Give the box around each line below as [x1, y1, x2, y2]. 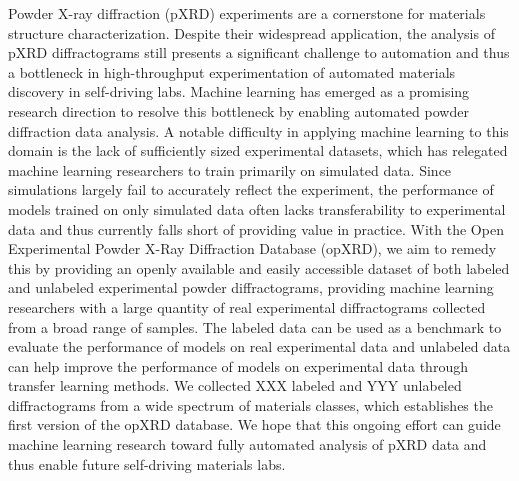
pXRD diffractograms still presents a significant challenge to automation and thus [8, 42, 510, 63]
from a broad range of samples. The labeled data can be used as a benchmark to [8, 316, 502, 337]
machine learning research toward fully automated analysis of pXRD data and [8, 434, 487, 455]
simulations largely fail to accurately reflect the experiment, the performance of [8, 179, 494, 200]
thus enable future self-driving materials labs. [8, 453, 286, 474]
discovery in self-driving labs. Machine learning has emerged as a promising [8, 81, 470, 102]
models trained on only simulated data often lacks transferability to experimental [8, 198, 506, 219]
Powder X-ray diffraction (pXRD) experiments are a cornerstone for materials [8, 3, 486, 23]
